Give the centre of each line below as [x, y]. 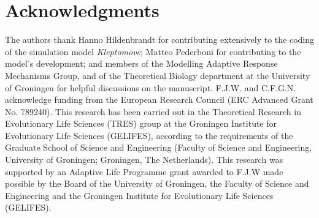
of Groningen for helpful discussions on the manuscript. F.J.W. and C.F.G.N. [151, 87]
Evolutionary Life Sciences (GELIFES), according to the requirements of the [149, 135]
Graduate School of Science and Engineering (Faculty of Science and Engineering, [159, 147]
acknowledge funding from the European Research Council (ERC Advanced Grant [159, 100]
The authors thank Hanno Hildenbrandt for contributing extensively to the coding [159, 39]
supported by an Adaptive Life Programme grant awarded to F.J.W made [144, 171]
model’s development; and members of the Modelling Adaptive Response [141, 63]
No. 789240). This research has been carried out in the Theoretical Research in [153, 111]
